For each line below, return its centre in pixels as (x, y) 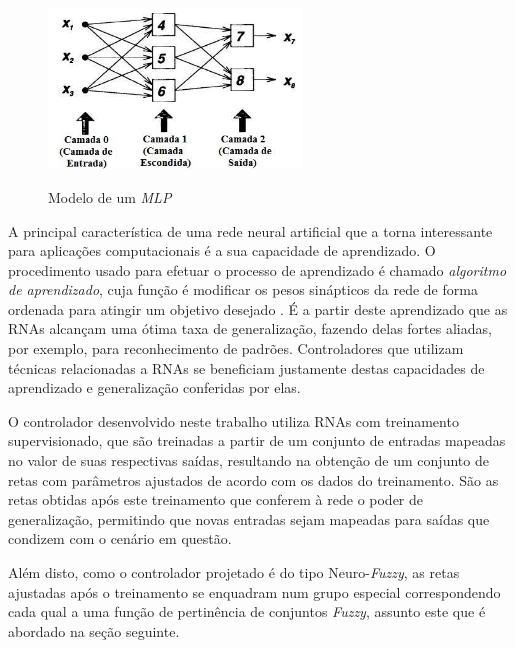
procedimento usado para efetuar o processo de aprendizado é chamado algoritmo (257, 269)
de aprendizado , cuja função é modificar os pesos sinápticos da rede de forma (243, 289)
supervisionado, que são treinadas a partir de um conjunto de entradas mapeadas (257, 440)
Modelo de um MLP (110, 196)
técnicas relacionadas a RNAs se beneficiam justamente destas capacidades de (246, 367)
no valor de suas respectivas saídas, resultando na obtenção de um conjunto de (248, 460)
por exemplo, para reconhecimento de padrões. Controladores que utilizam (236, 348)
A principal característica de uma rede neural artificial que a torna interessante (250, 230)
